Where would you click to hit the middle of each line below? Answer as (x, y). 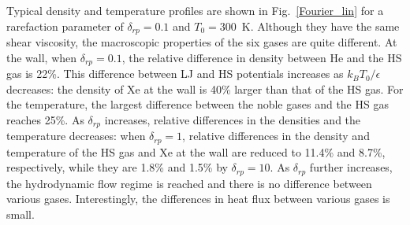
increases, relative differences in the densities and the (233, 119)
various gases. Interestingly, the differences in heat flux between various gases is (198, 199)
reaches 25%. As (45, 119)
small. (20, 214)
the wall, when (42, 57)
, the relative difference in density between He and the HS (262, 57)
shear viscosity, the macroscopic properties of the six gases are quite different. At (202, 42)
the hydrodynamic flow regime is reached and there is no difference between (189, 183)
